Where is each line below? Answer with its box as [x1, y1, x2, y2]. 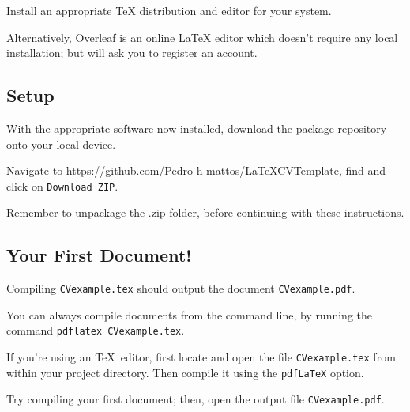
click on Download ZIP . [6, 177, 118, 194]
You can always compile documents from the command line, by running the [6, 306, 373, 323]
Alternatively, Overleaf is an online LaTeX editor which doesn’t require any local [6, 28, 398, 45]
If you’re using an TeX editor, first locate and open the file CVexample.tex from [6, 349, 396, 365]
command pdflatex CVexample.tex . [6, 322, 185, 338]
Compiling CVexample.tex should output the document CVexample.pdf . [6, 280, 355, 297]
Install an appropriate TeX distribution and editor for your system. [6, 2, 332, 18]
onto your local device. [6, 135, 116, 152]
